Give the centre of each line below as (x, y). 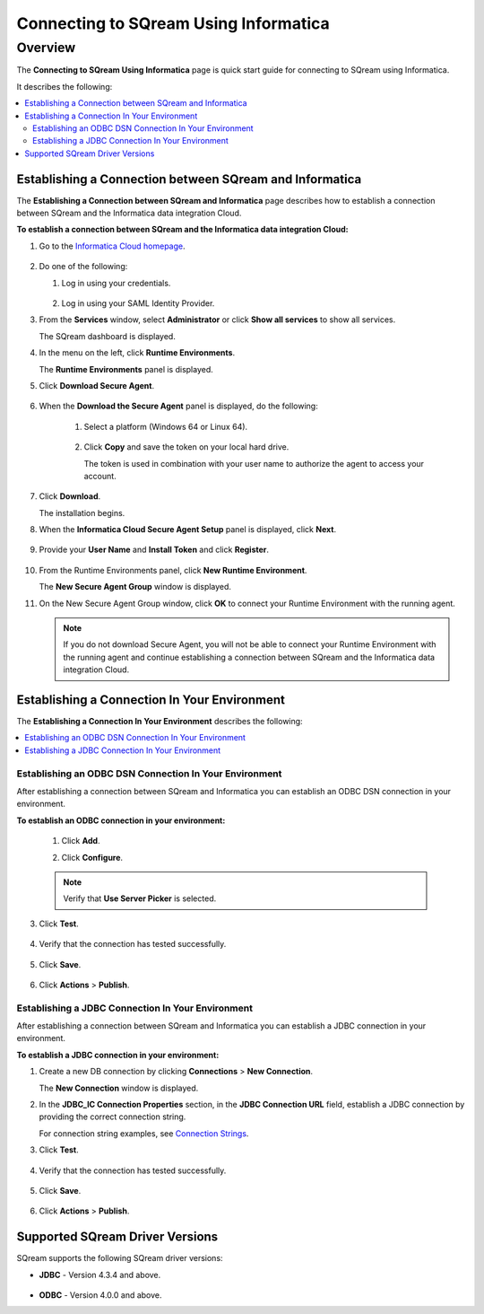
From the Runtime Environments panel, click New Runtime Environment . (173, 570)
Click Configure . (92, 857)
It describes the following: (65, 86)
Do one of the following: (83, 267)
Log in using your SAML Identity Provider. (138, 303)
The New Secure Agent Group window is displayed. (135, 587)
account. (100, 476)
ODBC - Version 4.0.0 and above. (100, 1295)
